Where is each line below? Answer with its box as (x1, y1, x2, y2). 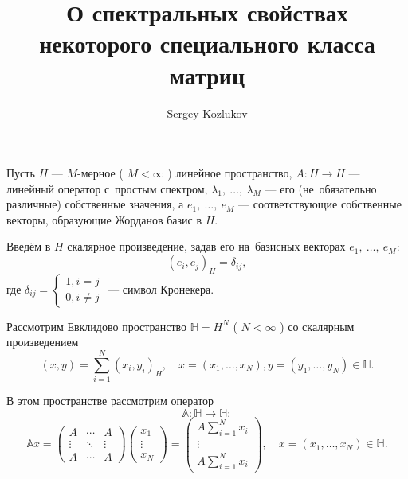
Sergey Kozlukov (167, 104, 248, 121)
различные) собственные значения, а (6, 196, 184, 212)
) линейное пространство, (167, 165, 292, 181)
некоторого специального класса (39, 27, 375, 60)
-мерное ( (77, 165, 124, 181)
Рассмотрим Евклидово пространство (6, 317, 187, 334)
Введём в (6, 238, 51, 255)
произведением (6, 333, 79, 350)
